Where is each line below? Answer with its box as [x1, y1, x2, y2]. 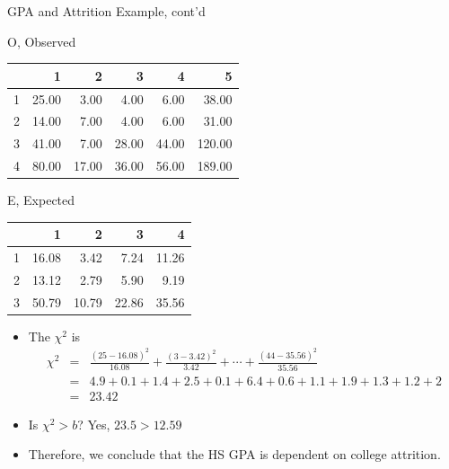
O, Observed [7, 31, 76, 50]
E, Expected [7, 190, 75, 209]
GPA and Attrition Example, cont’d [7, 2, 206, 20]
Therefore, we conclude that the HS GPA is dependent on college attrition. [28, 445, 441, 464]
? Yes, [77, 414, 110, 433]
